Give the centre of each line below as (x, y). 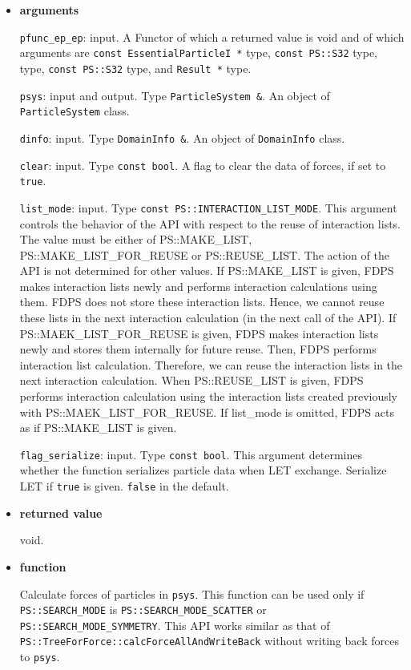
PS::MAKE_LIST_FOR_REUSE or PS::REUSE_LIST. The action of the (204, 254)
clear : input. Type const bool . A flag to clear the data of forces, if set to (203, 165)
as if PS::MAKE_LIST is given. (98, 428)
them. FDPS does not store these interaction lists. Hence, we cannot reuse (202, 302)
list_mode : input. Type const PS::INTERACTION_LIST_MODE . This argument (208, 207)
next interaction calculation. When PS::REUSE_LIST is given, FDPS (191, 380)
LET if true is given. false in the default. (124, 486)
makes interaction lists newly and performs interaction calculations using (198, 286)
